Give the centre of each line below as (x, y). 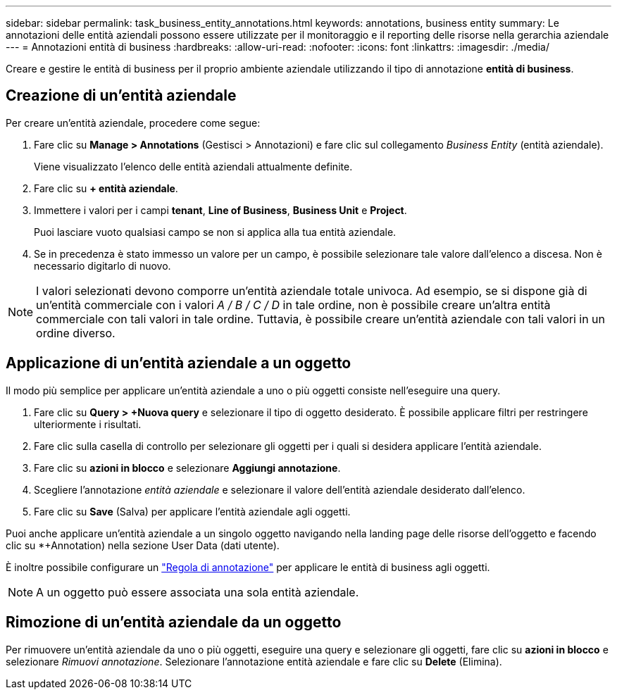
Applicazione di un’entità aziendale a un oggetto (179, 363)
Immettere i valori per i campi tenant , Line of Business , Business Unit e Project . (220, 210)
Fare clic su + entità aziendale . (106, 188)
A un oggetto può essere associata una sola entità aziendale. (198, 592)
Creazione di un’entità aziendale (121, 96)
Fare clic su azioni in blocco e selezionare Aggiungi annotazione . (187, 468)
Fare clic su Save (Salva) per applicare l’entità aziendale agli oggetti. (192, 511)
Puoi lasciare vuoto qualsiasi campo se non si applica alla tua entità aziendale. (215, 232)
